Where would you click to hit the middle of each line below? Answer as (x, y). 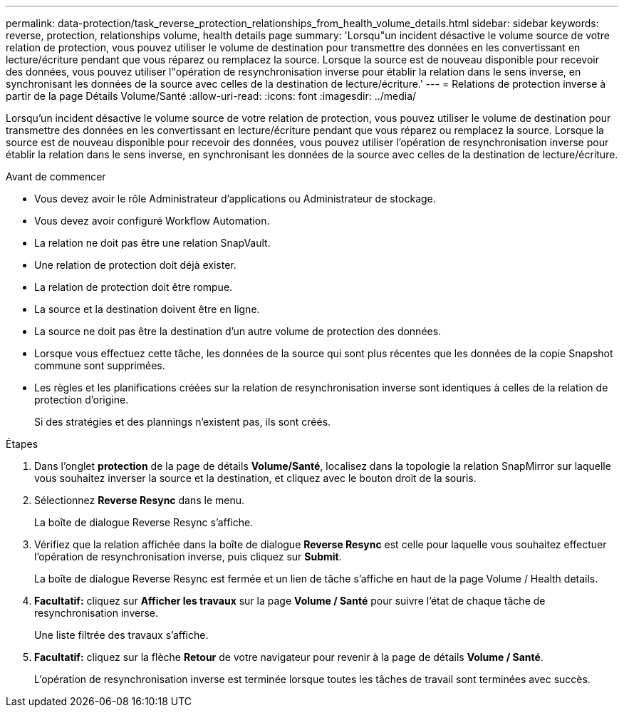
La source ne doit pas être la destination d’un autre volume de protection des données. (238, 331)
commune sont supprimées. (100, 365)
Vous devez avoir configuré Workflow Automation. (152, 221)
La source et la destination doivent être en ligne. (147, 309)
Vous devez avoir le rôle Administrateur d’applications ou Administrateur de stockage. (235, 199)
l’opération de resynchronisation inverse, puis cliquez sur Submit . (188, 556)
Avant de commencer (56, 176)
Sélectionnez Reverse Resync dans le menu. (140, 500)
